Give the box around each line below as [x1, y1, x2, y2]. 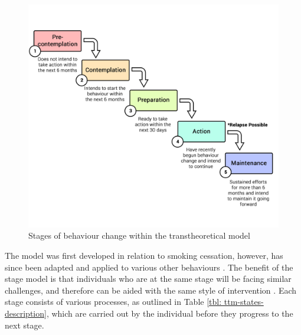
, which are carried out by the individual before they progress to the [46, 307, 293, 319]
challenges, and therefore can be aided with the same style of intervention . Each [5, 284, 297, 296]
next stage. [5, 318, 44, 331]
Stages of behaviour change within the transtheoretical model [28, 229, 250, 242]
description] [5, 307, 47, 319]
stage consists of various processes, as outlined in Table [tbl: [5, 295, 222, 308]
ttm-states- [224, 295, 264, 308]
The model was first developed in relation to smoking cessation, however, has [5, 249, 283, 261]
